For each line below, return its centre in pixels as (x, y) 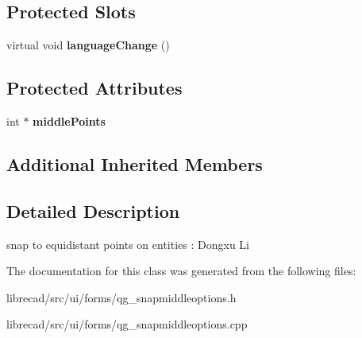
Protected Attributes (94, 88)
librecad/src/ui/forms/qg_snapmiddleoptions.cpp (127, 324)
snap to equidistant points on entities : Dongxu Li (128, 244)
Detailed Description (93, 210)
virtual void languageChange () (88, 45)
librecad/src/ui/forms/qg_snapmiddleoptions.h (121, 297)
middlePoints (69, 121)
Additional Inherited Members (135, 163)
